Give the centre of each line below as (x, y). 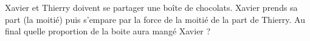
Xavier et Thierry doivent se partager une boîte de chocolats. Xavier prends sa (151, 7)
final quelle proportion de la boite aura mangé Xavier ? (108, 31)
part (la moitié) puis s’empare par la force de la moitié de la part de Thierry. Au (155, 19)
